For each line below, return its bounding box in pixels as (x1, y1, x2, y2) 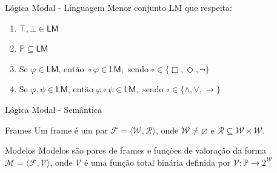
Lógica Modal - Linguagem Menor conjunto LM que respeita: (5, 1, 232, 13)
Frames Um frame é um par (5, 123, 108, 136)
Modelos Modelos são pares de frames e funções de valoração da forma (5, 144, 267, 157)
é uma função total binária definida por (84, 155, 231, 168)
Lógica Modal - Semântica (5, 103, 102, 115)
